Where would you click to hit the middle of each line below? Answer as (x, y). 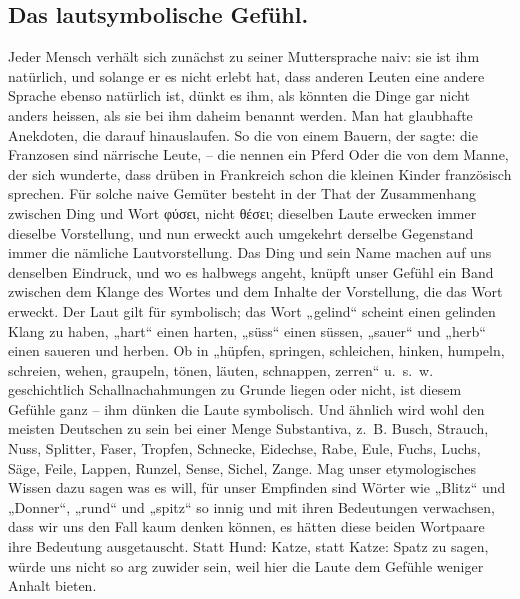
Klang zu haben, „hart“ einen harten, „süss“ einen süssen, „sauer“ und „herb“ (247, 330)
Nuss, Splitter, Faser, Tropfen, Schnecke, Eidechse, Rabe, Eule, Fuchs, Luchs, (244, 448)
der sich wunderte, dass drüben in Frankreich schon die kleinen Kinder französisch (260, 173)
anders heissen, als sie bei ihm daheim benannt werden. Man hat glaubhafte (240, 114)
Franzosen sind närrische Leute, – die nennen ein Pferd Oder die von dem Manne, (258, 154)
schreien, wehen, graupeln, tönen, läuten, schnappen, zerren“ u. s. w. (221, 369)
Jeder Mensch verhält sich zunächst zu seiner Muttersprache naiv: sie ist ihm (244, 56)
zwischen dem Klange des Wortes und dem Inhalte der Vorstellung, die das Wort (255, 291)
